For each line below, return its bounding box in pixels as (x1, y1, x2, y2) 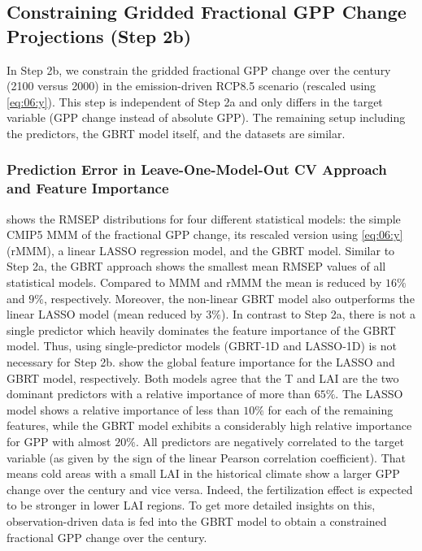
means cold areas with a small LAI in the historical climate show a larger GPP (7, 465, 400, 482)
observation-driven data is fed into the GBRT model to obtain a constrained (7, 512, 387, 529)
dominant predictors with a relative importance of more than (7, 385, 311, 402)
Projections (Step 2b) (7, 23, 192, 48)
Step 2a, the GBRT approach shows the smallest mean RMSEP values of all (7, 258, 386, 275)
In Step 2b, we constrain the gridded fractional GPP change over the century (7, 61, 391, 78)
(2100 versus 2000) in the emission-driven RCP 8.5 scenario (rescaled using (7, 77, 376, 94)
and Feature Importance (7, 178, 169, 198)
